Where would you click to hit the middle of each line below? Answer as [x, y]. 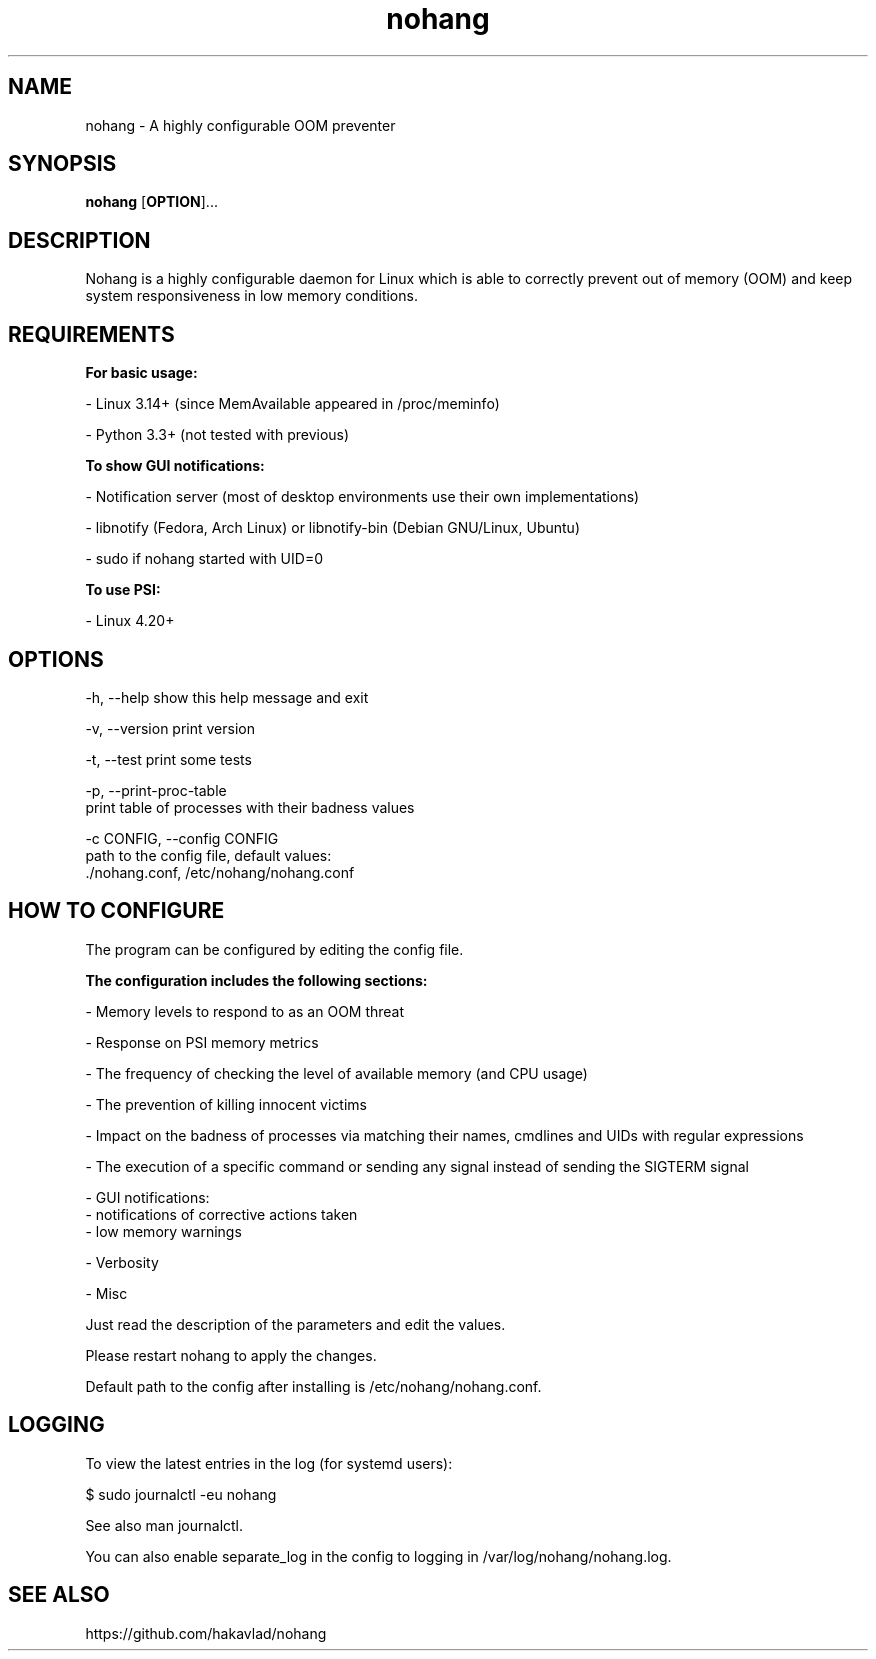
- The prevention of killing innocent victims [226, 1104]
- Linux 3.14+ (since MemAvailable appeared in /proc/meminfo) [292, 404]
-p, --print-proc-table [156, 790]
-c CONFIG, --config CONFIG [182, 838]
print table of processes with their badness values [250, 807]
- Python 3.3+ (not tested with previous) [217, 435]
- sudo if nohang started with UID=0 [204, 559]
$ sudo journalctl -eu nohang [181, 1494]
